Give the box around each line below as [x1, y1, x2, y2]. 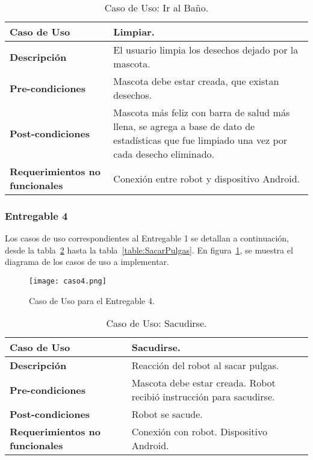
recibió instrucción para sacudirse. [131, 390, 275, 404]
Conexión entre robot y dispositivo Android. [113, 171, 300, 185]
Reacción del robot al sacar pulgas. [131, 358, 279, 373]
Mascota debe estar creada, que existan [113, 74, 279, 88]
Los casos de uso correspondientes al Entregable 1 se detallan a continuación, [5, 232, 289, 244]
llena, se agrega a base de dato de [113, 119, 255, 133]
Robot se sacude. [131, 407, 203, 421]
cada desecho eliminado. [113, 147, 214, 161]
